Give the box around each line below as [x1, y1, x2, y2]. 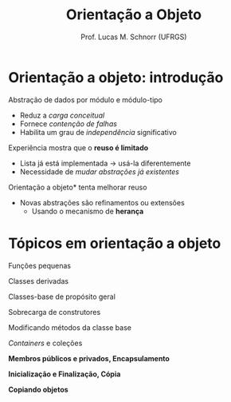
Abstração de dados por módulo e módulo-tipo [8, 94, 163, 105]
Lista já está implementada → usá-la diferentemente [19, 158, 191, 168]
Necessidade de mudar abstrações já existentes [19, 166, 179, 177]
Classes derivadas [8, 276, 69, 285]
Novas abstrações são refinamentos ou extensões [19, 197, 185, 207]
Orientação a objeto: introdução [8, 68, 224, 86]
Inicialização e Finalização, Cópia [8, 369, 121, 379]
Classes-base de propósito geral [8, 292, 115, 301]
